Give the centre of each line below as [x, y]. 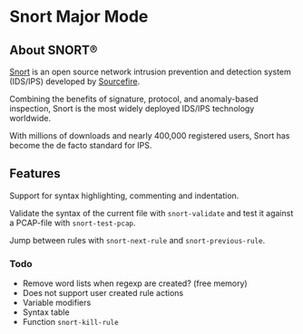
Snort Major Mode [79, 17]
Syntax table [46, 312]
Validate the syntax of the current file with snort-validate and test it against [151, 213]
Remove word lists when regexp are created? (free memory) [135, 283]
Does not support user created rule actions [103, 293]
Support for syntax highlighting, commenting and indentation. [124, 196]
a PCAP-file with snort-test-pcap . [73, 223]
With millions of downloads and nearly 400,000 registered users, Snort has [150, 136]
